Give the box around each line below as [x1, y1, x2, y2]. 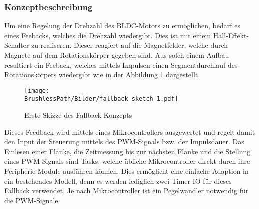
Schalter [4, 40, 29, 50]
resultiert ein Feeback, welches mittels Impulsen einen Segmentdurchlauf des [4, 59, 238, 70]
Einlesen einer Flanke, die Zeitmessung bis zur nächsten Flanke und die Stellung [4, 146, 251, 156]
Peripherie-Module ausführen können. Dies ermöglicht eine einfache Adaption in [4, 166, 249, 176]
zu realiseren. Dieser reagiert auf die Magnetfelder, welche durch [31, 40, 228, 50]
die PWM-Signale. [4, 195, 60, 205]
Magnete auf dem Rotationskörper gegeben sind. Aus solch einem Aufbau [4, 50, 229, 60]
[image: [24, 87, 50, 94]
